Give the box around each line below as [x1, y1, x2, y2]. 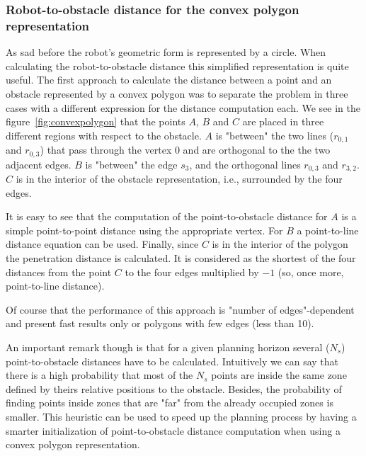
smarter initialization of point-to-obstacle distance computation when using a [6, 423, 341, 438]
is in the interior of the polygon [212, 236, 348, 251]
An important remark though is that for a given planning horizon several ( [6, 340, 330, 354]
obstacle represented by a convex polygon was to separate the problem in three [6, 86, 348, 101]
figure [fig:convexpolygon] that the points [6, 114, 185, 129]
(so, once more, [278, 264, 344, 279]
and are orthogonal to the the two [183, 142, 331, 157]
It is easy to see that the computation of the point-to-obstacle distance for [6, 209, 328, 224]
